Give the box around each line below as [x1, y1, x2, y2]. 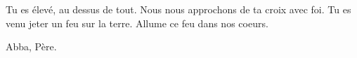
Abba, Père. [6, 39, 57, 54]
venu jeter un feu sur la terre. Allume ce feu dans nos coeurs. [6, 15, 268, 30]
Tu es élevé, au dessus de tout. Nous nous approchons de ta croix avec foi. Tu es [6, 2, 351, 16]
